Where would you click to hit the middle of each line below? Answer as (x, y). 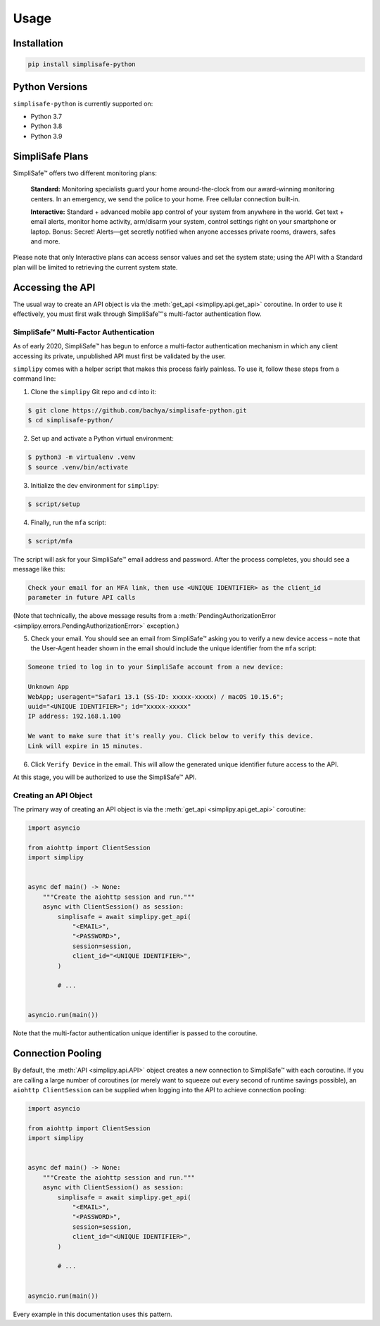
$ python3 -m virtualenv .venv (82, 457)
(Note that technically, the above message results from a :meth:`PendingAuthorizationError (145, 616)
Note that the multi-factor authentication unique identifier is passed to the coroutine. (135, 1033)
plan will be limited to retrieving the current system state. (95, 267)
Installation (38, 43)
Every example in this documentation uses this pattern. (93, 1314)
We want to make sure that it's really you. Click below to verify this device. (171, 736)
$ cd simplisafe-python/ (71, 420)
